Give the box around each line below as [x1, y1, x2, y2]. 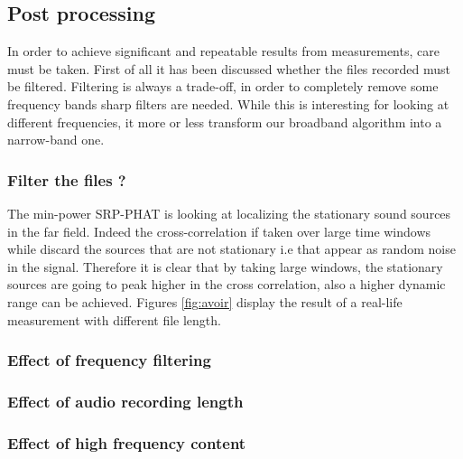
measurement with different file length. [7, 310, 221, 329]
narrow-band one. [7, 130, 105, 149]
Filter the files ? [7, 168, 126, 191]
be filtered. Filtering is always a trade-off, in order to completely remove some [7, 77, 439, 96]
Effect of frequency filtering [7, 349, 211, 371]
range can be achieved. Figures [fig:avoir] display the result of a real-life [7, 292, 403, 311]
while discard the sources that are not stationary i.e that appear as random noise [7, 239, 456, 258]
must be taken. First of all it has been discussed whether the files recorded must [7, 59, 450, 78]
